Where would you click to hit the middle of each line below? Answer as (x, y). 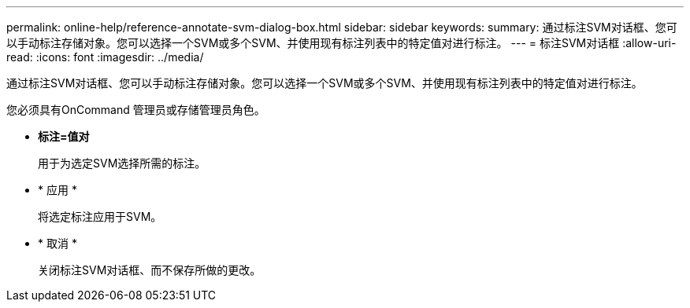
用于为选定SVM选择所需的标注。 (122, 163)
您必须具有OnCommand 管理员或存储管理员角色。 (136, 110)
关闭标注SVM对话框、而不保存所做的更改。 (150, 270)
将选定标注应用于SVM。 (100, 216)
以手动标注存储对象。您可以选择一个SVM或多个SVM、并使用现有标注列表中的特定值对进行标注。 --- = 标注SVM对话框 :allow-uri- (341, 43)
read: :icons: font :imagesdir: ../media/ (105, 57)
